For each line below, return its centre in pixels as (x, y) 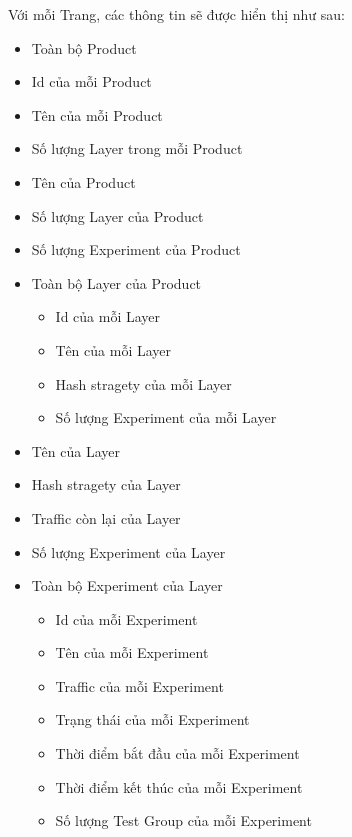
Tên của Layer (75, 450)
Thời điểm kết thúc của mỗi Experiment (179, 786)
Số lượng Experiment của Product (136, 249)
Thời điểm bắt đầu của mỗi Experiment (177, 753)
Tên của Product (83, 181)
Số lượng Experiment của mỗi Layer (166, 417)
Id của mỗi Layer (108, 316)
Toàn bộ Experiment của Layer (127, 585)
